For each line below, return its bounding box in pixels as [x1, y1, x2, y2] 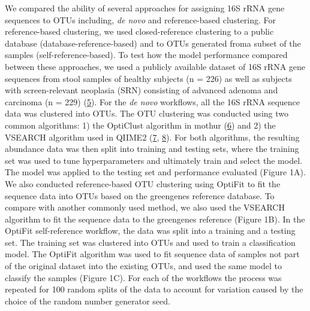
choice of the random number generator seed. [5, 294, 170, 307]
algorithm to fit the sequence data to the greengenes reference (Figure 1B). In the [5, 212, 305, 225]
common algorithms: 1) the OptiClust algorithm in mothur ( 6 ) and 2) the [5, 118, 276, 131]
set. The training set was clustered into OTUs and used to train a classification [5, 236, 296, 248]
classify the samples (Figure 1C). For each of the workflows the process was [5, 271, 282, 283]
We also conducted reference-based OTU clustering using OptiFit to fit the [5, 177, 281, 190]
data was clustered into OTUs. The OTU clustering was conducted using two [5, 107, 288, 120]
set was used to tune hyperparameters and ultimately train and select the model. [5, 154, 302, 166]
